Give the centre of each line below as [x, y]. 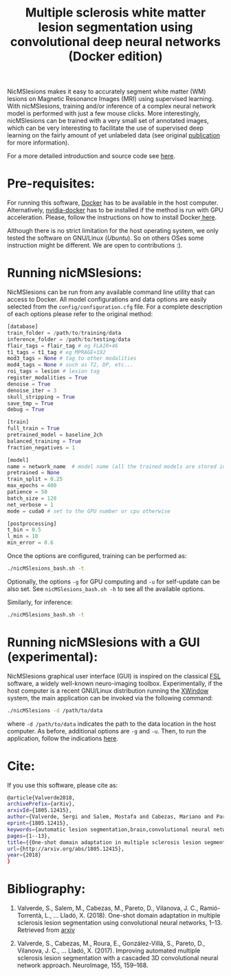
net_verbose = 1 [30, 504]
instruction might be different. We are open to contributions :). [95, 245]
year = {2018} [24, 855]
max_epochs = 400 [32, 486]
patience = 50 [27, 492]
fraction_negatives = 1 [41, 447]
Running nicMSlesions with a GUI [104, 642]
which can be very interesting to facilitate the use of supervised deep [106, 128]
